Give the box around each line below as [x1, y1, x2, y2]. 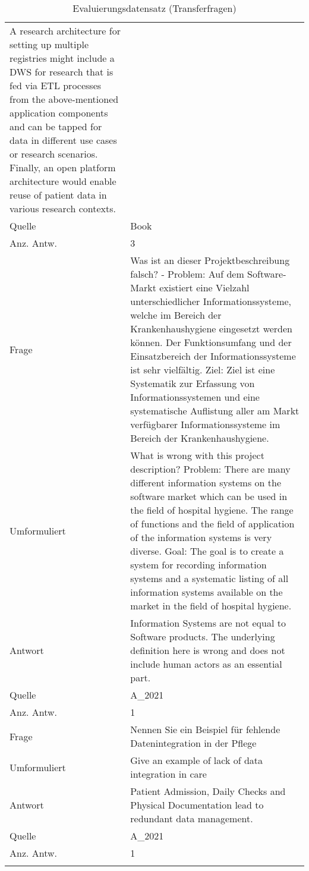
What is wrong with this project [130, 448, 264, 462]
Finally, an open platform [10, 161, 116, 174]
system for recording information [130, 558, 267, 571]
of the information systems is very [130, 530, 272, 544]
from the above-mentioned [10, 92, 119, 106]
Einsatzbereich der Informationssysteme [130, 349, 296, 363]
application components [10, 106, 108, 120]
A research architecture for [10, 24, 121, 37]
